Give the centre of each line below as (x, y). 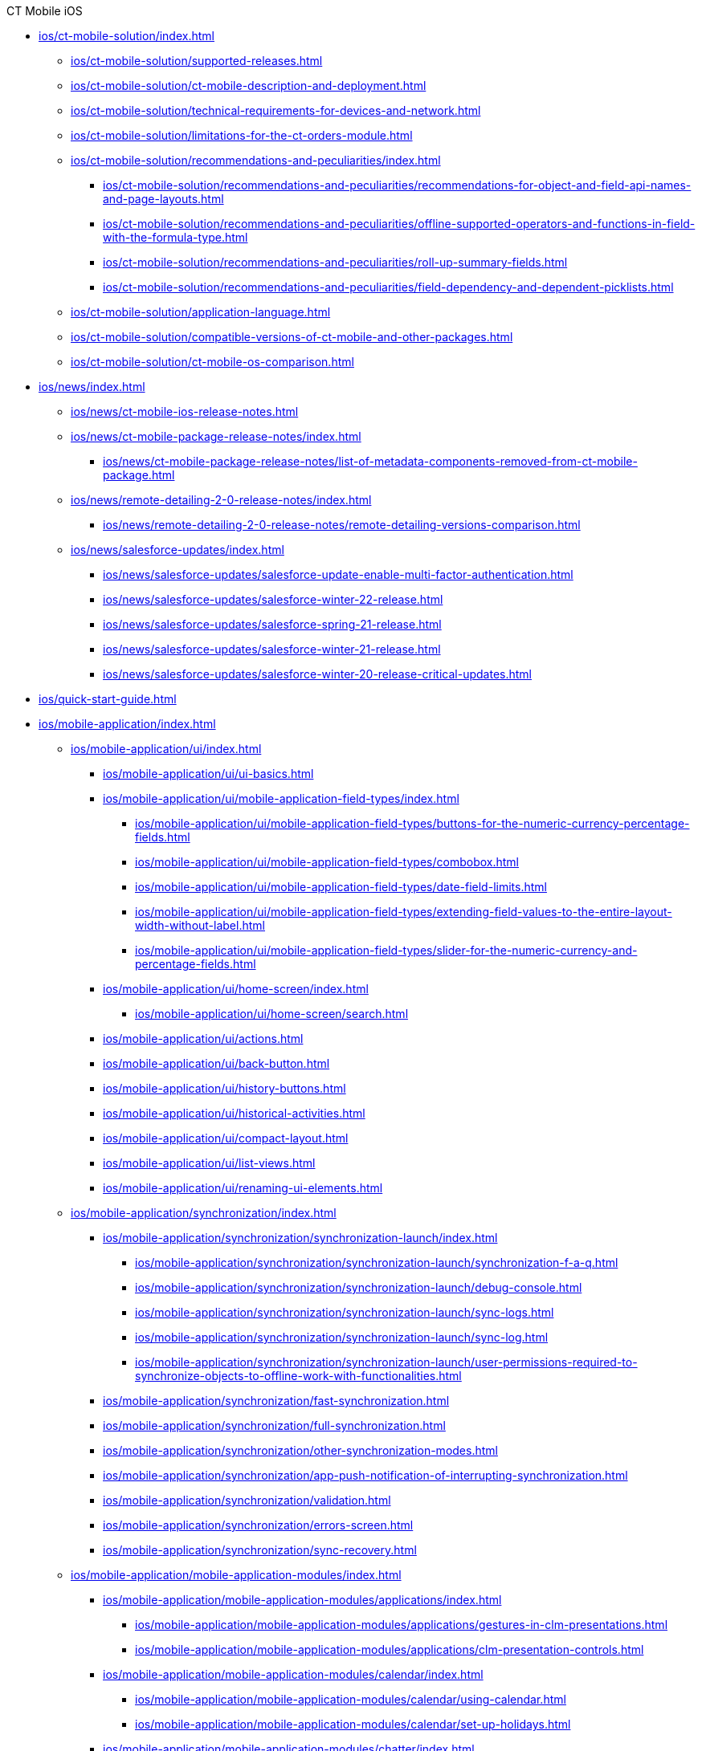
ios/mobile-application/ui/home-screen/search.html (272, 1014)
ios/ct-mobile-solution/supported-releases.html (197, 61)
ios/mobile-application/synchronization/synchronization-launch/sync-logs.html (345, 1312)
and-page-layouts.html (163, 199)
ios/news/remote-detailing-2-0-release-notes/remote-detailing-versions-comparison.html (342, 525)
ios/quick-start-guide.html (108, 699)
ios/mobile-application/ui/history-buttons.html (224, 1088)
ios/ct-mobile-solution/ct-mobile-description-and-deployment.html (249, 86)
